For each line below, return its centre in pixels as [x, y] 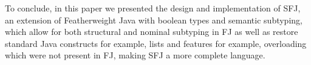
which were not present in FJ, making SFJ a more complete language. [135, 55]
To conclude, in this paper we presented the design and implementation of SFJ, [153, 8]
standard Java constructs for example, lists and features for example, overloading [156, 43]
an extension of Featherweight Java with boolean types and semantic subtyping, [154, 20]
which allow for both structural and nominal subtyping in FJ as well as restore [152, 32]
